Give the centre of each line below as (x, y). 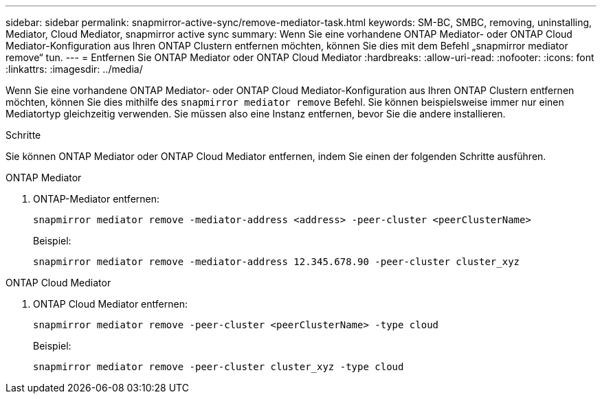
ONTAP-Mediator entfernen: (97, 199)
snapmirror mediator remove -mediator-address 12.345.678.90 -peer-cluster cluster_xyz (277, 262)
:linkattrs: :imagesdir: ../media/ (74, 69)
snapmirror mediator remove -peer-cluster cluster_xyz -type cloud (219, 367)
